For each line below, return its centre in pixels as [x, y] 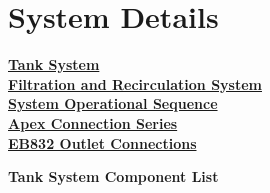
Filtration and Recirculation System [135, 83]
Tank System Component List [113, 176]
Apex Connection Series [93, 122]
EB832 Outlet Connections [102, 142]
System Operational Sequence [113, 103]
